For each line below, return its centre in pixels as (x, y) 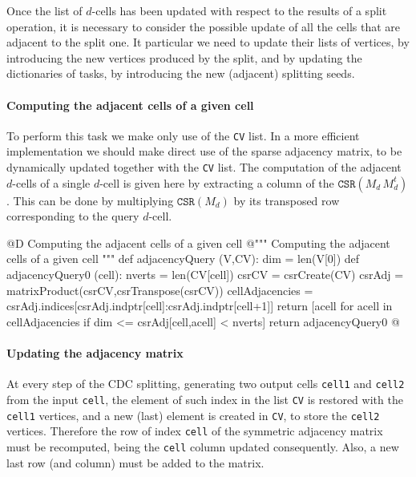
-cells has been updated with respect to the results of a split (239, 10)
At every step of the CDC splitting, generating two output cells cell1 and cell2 (206, 384)
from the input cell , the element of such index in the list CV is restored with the (205, 399)
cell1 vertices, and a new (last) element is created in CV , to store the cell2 (193, 415)
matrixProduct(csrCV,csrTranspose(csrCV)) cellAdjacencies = (160, 290)
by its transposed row (287, 200)
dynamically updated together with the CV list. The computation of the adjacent (204, 167)
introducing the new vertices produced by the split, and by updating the (184, 57)
